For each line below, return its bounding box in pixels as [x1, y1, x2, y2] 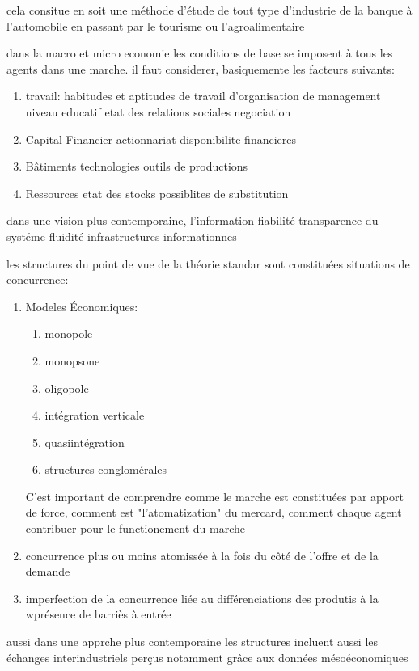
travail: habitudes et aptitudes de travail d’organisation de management [25, 87, 381, 104]
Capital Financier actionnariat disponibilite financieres [25, 130, 296, 147]
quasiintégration [44, 433, 125, 450]
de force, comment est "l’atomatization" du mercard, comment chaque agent [25, 504, 402, 521]
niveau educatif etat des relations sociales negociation [25, 103, 291, 120]
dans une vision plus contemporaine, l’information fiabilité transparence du [6, 212, 379, 229]
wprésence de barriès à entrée [25, 606, 171, 622]
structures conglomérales [44, 461, 167, 478]
